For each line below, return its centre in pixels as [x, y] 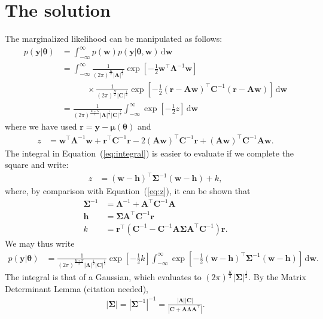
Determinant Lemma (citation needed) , [77, 288]
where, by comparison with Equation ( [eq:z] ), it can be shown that [128, 191]
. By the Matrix [277, 276]
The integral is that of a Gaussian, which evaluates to [103, 276]
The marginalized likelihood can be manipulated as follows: [114, 39]
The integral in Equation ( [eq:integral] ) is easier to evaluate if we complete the [150, 153]
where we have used [41, 126]
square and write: [37, 165]
